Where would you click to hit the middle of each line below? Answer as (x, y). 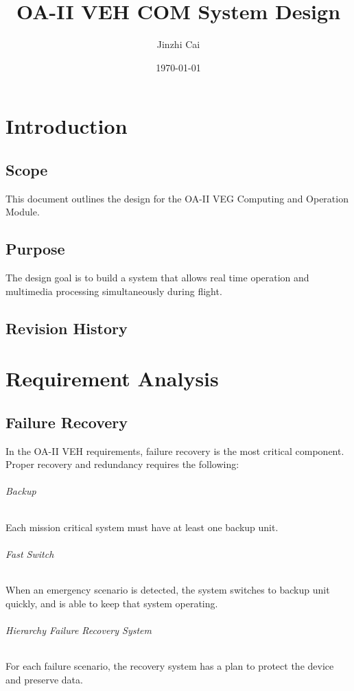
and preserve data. (44, 679)
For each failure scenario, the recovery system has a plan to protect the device (170, 666)
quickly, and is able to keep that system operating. (112, 603)
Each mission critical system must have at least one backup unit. (142, 527)
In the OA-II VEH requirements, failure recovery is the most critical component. (175, 450)
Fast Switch (30, 553)
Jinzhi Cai (178, 44)
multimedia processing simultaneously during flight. (114, 291)
